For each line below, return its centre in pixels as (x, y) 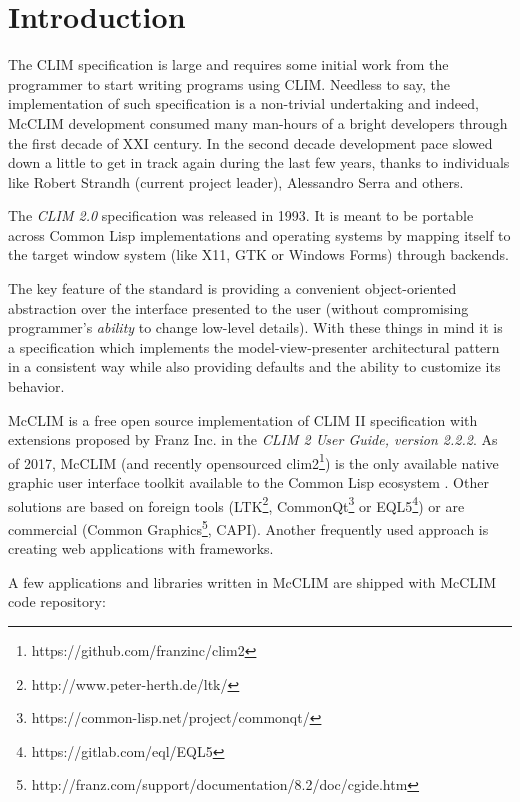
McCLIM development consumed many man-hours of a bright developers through (258, 122)
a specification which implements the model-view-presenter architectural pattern (254, 346)
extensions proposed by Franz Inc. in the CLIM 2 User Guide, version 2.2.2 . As (253, 439)
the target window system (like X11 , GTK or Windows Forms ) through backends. (258, 254)
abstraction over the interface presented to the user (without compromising (238, 307)
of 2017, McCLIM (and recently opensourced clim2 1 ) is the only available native (253, 461)
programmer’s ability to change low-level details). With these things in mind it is (255, 327)
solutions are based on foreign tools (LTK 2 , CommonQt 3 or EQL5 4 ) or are (236, 504)
